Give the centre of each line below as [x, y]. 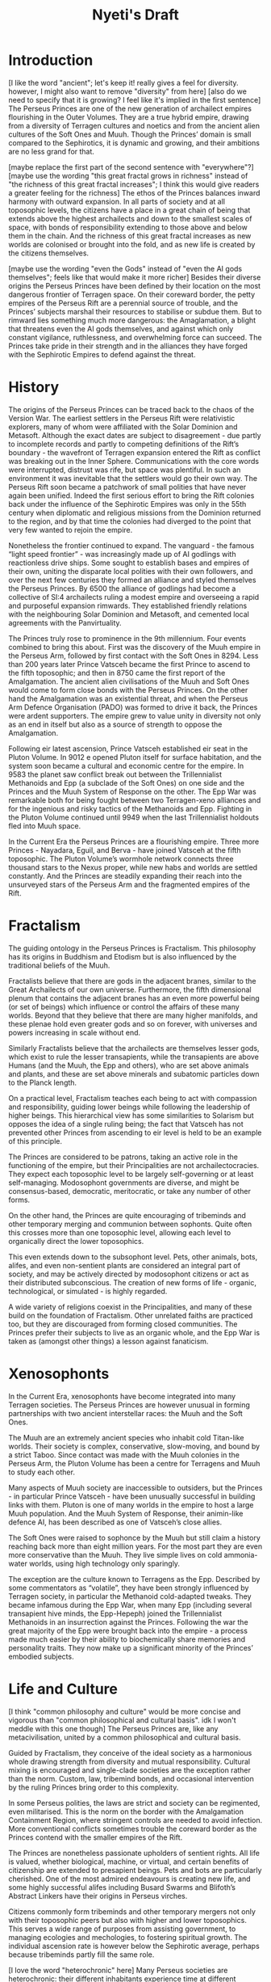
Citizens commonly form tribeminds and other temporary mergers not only [132, 1911]
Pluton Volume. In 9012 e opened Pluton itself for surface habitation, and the [135, 757]
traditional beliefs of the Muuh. [59, 965]
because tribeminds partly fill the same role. [81, 1955]
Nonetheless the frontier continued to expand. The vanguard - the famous [131, 545]
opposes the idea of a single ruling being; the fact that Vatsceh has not [126, 1124]
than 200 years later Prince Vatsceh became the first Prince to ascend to [129, 664]
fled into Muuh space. [45, 825]
